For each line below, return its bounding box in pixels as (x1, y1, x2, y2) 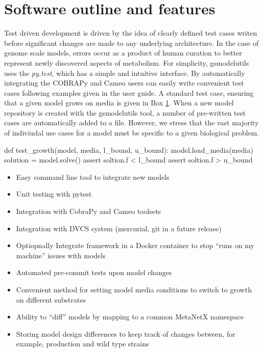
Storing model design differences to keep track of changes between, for (16, 328, 235, 339)
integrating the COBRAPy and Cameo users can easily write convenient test (4, 77, 244, 88)
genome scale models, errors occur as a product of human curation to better (4, 47, 242, 58)
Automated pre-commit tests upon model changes (16, 267, 172, 278)
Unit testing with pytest (16, 188, 92, 199)
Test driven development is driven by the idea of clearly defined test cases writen (4, 28, 257, 38)
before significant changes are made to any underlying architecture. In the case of (4, 37, 259, 48)
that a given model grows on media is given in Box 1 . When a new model (4, 97, 234, 108)
